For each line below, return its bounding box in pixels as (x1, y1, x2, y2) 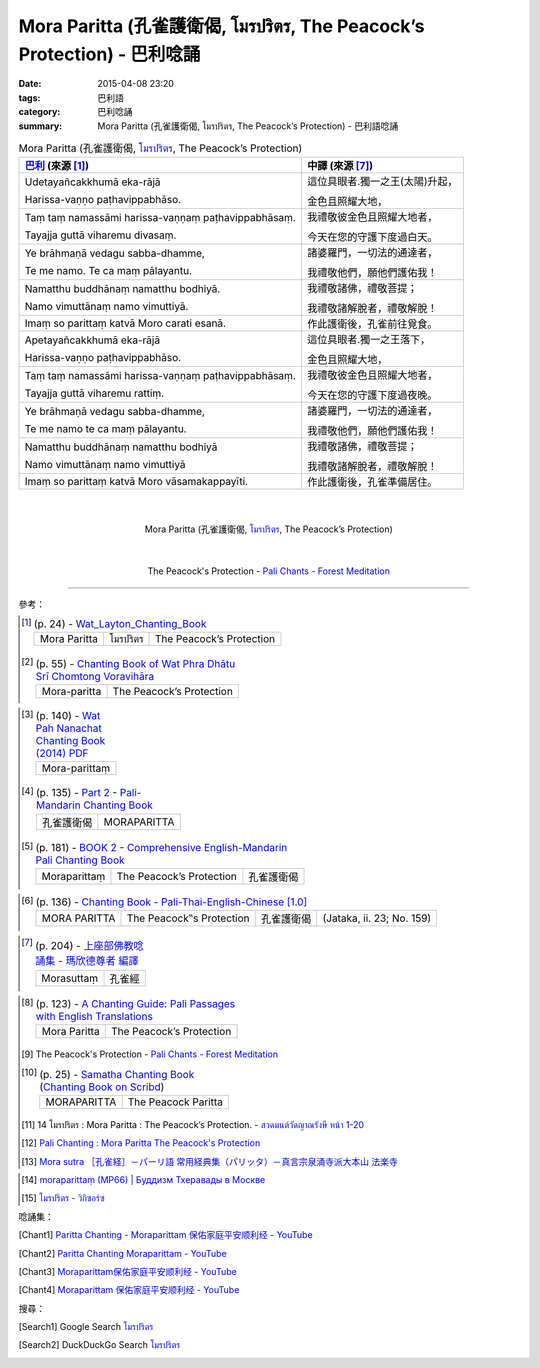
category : (18, 106, 61, 118)
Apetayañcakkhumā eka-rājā (24, 333, 160, 347)
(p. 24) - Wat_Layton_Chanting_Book (33, 617, 207, 631)
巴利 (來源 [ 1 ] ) (24, 159, 90, 173)
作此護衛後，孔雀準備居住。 (306, 475, 438, 489)
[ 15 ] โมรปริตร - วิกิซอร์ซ (21, 1192, 105, 1204)
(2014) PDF (35, 746, 89, 760)
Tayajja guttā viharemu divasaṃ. (24, 228, 177, 242)
